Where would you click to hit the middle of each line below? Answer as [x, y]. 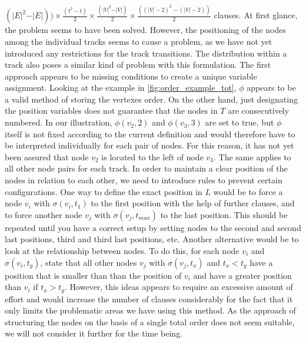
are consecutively [259, 111]
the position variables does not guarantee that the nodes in [111, 111]
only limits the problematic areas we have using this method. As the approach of [150, 310]
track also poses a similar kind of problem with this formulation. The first [138, 65]
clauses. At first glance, [256, 15]
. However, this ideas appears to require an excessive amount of [179, 287]
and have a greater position [242, 275]
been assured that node [47, 156]
